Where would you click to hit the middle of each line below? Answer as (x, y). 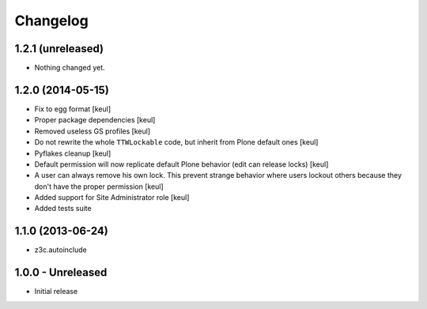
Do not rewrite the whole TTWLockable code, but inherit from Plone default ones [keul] (176, 142)
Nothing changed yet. (70, 68)
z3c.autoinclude (60, 250)
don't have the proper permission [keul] (99, 187)
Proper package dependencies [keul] (95, 120)
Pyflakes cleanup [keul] (73, 153)
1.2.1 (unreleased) (59, 49)
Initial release (56, 292)
